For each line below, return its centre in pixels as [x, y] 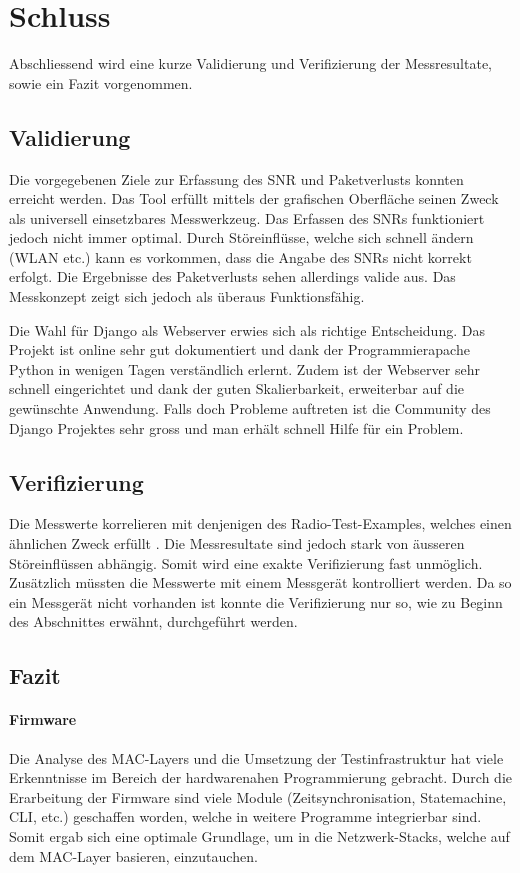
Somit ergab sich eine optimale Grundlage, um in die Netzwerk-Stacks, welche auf [259, 835]
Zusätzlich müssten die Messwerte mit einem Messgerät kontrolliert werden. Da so [260, 582]
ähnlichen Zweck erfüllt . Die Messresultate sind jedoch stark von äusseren [237, 543]
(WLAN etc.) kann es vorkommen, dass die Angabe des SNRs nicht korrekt [240, 256]
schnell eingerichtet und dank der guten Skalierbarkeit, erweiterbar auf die [236, 388]
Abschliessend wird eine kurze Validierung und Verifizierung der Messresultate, [250, 63]
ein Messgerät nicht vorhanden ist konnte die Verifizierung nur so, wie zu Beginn [256, 601]
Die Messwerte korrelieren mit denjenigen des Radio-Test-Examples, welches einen [260, 523]
